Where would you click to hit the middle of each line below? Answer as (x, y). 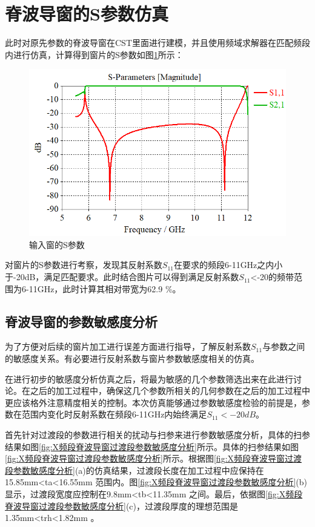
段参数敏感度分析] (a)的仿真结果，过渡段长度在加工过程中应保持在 (134, 470)
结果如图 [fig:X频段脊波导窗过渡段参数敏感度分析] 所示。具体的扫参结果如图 (152, 446)
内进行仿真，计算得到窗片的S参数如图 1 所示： (94, 54)
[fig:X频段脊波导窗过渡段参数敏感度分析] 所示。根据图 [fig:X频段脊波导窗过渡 (154, 458)
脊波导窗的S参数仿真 (87, 14)
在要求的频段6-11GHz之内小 (228, 265)
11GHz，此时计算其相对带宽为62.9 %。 (105, 288)
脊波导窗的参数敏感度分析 (81, 321)
